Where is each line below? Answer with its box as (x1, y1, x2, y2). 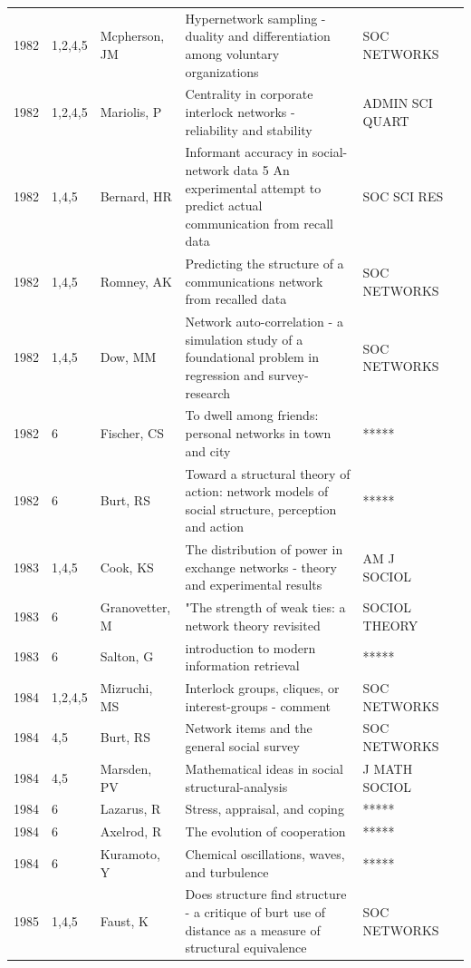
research (185, 383, 231, 402)
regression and (185, 366, 264, 385)
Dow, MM (100, 347, 157, 367)
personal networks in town (185, 424, 332, 443)
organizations (185, 62, 259, 81)
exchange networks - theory (185, 557, 337, 576)
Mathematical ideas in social (185, 758, 343, 777)
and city (185, 441, 231, 460)
